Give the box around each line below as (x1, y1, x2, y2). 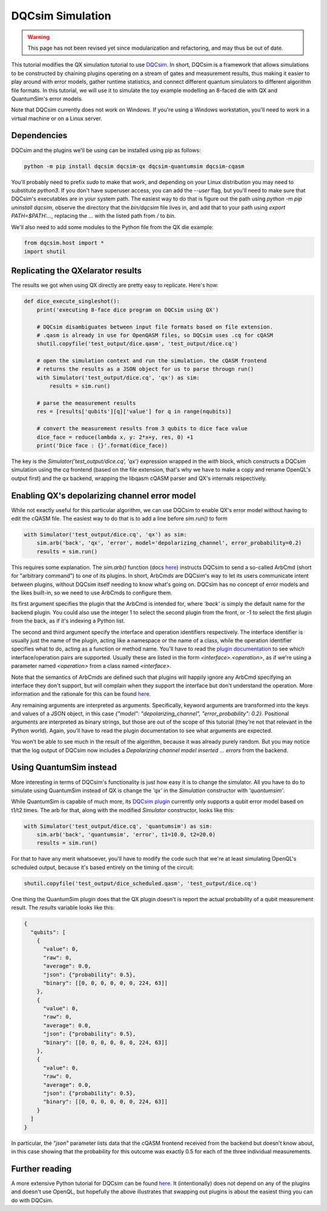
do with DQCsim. (11, 1196, 54, 1204)
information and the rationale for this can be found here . (11, 690, 151, 698)
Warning (27, 33, 50, 41)
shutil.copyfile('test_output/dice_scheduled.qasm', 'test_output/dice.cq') (24, 879, 257, 887)
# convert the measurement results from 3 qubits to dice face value (36, 425, 248, 432)
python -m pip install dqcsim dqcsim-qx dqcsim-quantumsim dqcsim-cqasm (24, 162, 245, 170)
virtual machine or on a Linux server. (11, 115, 102, 122)
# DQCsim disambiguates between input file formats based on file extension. (36, 323, 274, 330)
